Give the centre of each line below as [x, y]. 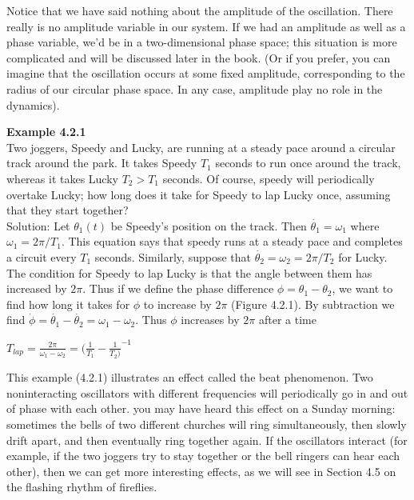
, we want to [362, 288]
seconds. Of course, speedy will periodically [269, 178]
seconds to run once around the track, [308, 163]
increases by [210, 320]
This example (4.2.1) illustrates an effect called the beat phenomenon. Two [190, 377]
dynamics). [33, 104]
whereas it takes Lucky [62, 178]
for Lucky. [363, 256]
